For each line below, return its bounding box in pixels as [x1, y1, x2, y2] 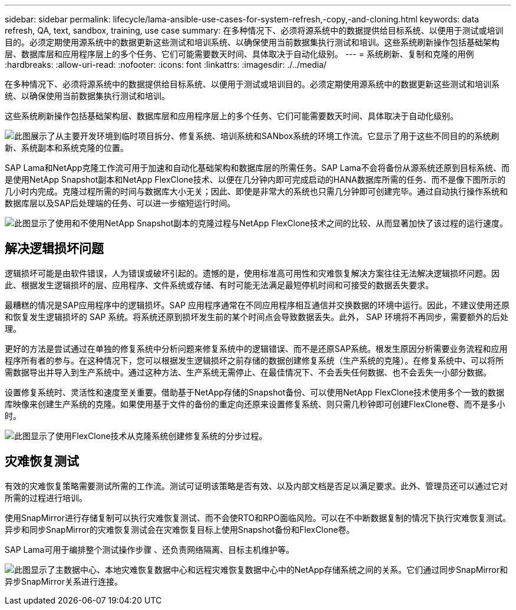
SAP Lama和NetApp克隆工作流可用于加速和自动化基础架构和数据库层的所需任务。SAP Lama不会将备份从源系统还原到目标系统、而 [5, 163, 510, 173]
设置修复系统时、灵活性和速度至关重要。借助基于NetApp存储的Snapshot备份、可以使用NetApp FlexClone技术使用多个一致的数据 [5, 387, 505, 397]
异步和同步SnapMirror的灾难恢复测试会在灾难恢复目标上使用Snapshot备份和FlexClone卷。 [5, 524, 355, 535]
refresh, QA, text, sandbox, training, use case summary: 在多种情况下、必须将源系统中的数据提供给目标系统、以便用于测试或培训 [5, 25, 504, 35]
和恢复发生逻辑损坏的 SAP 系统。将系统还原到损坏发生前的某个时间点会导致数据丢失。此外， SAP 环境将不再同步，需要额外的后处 [5, 311, 508, 322]
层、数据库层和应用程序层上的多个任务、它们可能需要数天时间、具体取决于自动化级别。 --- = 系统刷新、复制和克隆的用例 [5, 49, 474, 59]
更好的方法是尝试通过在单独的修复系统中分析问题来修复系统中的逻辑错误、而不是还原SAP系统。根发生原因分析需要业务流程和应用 [5, 343, 508, 354]
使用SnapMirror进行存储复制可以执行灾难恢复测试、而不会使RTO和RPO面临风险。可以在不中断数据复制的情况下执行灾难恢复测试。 [5, 512, 511, 523]
